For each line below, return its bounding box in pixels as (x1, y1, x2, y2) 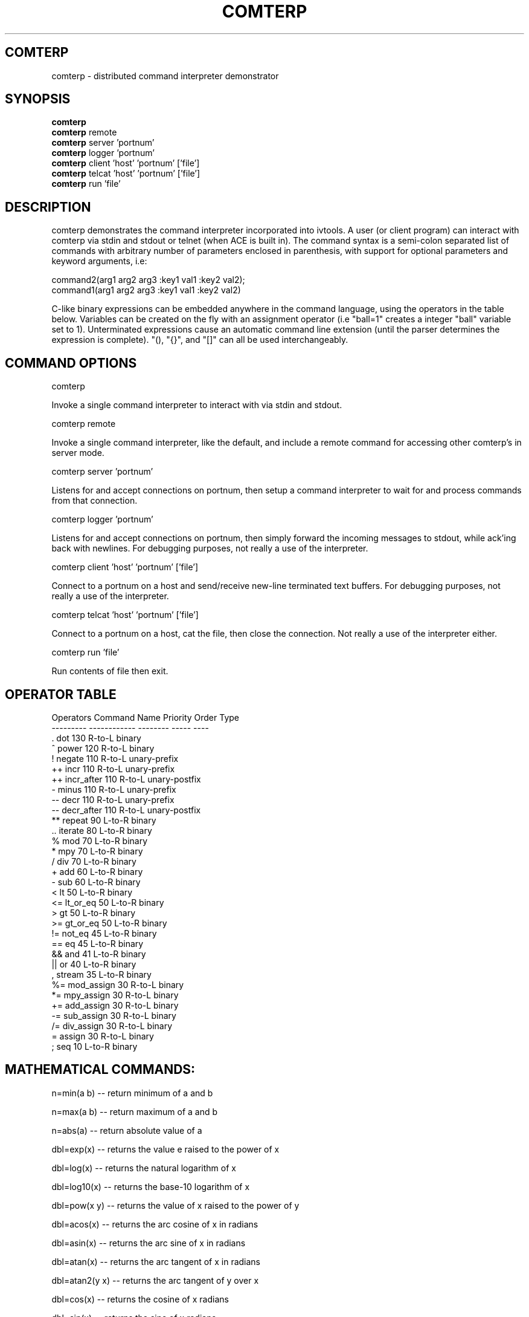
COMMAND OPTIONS (5, 355, 137, 371)
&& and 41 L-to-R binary (51, 948, 146, 959)
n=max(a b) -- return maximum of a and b (51, 1106, 218, 1117)
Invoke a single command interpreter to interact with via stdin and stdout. (51, 400, 342, 411)
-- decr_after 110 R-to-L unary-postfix (51, 804, 201, 815)
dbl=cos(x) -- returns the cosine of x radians (51, 1293, 229, 1304)
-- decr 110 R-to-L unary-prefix (51, 794, 175, 805)
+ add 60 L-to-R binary (51, 866, 143, 877)
